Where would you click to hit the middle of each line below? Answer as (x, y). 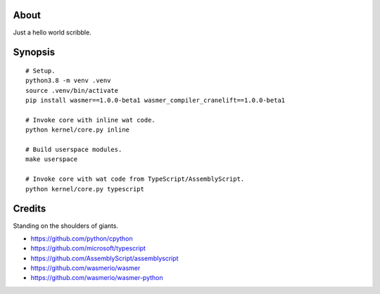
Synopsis (34, 52)
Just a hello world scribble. (52, 32)
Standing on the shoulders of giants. (66, 226)
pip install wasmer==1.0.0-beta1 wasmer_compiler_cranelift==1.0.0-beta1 (156, 101)
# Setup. (40, 71)
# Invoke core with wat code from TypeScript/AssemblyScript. (135, 179)
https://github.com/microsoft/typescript (88, 248)
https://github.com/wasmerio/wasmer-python (97, 278)
